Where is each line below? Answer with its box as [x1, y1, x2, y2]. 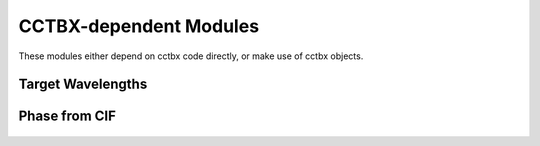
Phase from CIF [18, 108, 117, 125]
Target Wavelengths [18, 76, 148, 93]
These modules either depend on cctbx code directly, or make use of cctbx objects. [18, 50, 364, 62]
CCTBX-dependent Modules [18, 15, 260, 37]
